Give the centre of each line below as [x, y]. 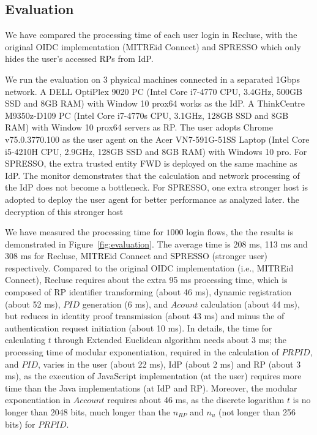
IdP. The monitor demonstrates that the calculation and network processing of [152, 175]
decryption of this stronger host [64, 211]
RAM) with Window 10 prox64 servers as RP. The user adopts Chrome [139, 127]
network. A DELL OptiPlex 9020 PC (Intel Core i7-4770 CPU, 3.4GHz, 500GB [154, 91]
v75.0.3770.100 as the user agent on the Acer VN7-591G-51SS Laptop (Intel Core [157, 139]
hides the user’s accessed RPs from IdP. [79, 59]
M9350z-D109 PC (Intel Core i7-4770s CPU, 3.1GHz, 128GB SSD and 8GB [147, 115]
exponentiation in [38, 400]
